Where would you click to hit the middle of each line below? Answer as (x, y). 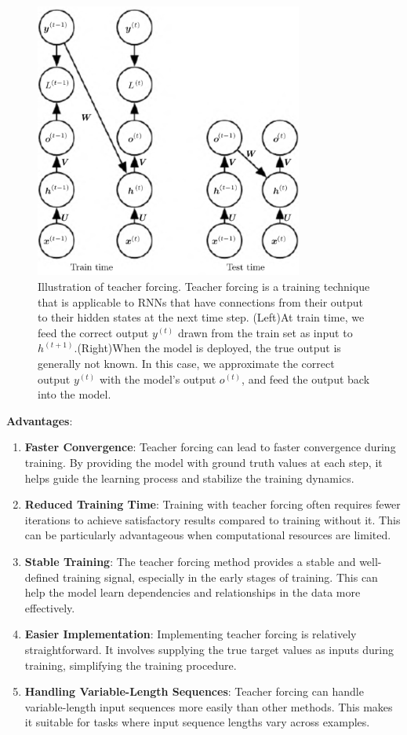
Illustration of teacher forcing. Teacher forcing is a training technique (204, 287)
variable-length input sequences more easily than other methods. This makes (209, 706)
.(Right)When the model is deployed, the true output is (207, 348)
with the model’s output (158, 379)
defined (42, 577)
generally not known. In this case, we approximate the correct (186, 364)
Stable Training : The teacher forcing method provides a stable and (190, 561)
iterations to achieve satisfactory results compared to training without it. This (213, 519)
